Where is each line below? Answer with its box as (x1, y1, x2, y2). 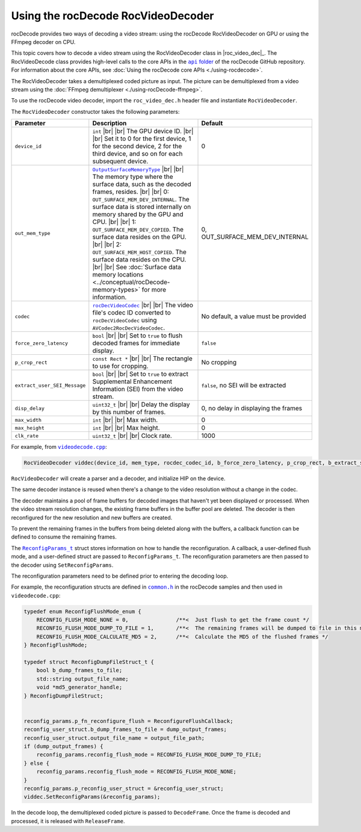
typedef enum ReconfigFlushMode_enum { (23, 608, 141, 615)
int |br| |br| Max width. (92, 416, 158, 424)
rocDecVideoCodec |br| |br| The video (92, 301, 194, 310)
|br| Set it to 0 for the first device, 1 (92, 134, 191, 143)
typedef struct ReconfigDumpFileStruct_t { (23, 658, 155, 666)
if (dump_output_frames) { (23, 743, 103, 749)
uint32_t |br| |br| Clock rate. (92, 431, 173, 440)
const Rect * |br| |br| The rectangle (92, 354, 193, 363)
